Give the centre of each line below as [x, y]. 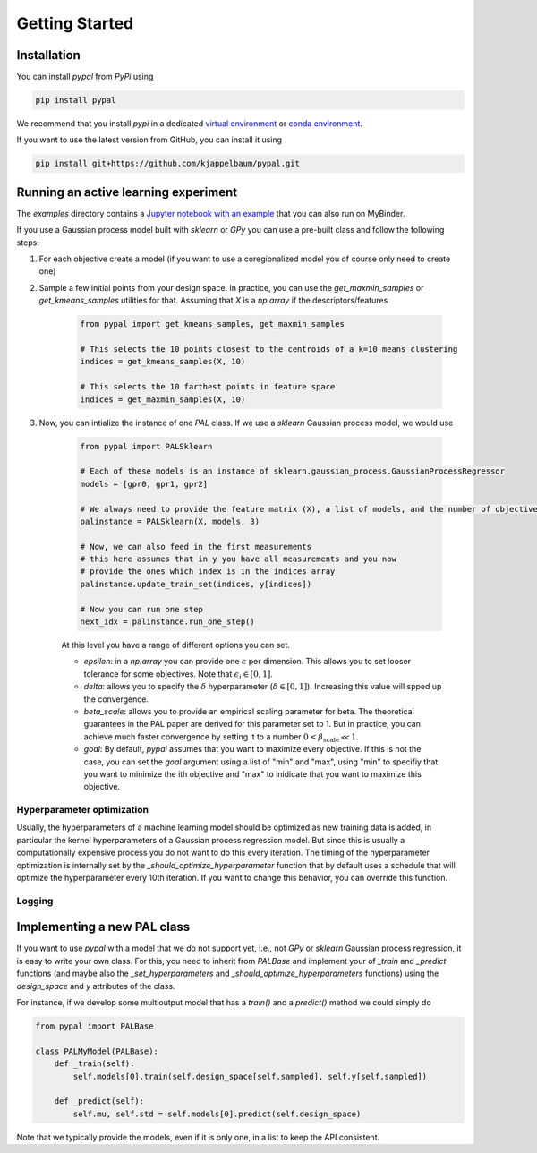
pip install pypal [76, 100]
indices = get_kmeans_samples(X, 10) [163, 362]
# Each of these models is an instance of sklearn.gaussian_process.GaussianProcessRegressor [293, 471]
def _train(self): [94, 1064]
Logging [35, 901]
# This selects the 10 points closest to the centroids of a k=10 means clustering [269, 350]
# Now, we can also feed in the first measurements [196, 547]
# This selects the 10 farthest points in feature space [208, 387]
